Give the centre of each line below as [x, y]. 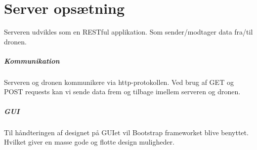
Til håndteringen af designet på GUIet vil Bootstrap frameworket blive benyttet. [126, 132]
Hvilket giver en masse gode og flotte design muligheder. [89, 142]
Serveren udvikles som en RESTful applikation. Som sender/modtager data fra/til [128, 32]
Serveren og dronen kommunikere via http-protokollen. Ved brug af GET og [119, 82]
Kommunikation [32, 60]
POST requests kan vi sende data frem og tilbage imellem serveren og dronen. [122, 92]
